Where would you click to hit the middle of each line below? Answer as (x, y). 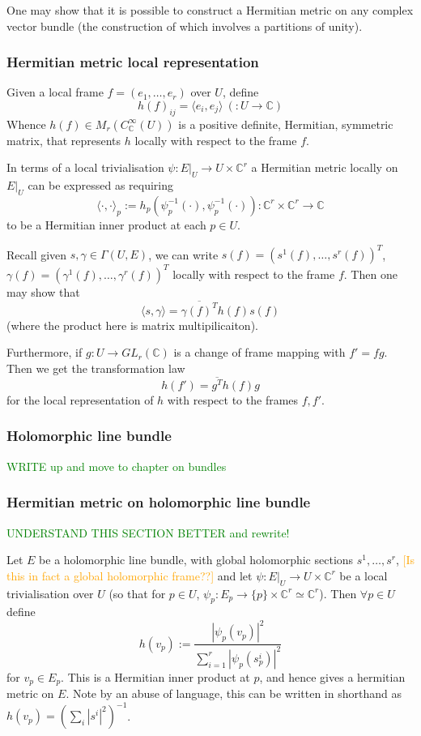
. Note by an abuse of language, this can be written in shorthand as (234, 693)
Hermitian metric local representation (133, 62)
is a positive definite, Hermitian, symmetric (286, 124)
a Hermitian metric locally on (325, 167)
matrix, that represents (64, 140)
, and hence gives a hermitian (332, 676)
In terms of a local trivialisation (85, 167)
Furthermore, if (45, 352)
